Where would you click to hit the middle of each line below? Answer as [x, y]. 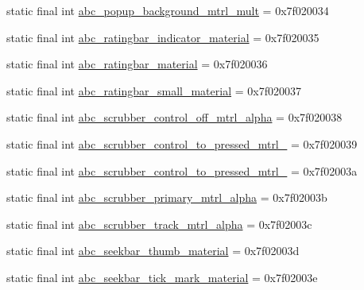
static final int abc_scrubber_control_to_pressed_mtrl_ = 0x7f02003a [182, 170]
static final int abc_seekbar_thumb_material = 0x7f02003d [153, 251]
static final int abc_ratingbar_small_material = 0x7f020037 [154, 90]
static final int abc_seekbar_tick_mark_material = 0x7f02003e [162, 277]
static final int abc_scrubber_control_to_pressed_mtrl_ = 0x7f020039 [182, 143]
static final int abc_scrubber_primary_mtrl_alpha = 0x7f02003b [167, 197]
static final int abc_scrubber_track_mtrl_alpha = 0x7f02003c [159, 224]
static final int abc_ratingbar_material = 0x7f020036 [137, 64]
